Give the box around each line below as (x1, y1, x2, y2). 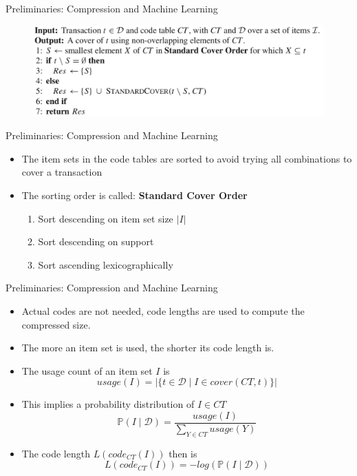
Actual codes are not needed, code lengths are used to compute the (21, 304, 305, 318)
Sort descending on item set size (38, 211, 173, 225)
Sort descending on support (38, 234, 154, 249)
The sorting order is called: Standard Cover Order (21, 188, 248, 203)
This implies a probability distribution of (21, 397, 195, 411)
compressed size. (21, 317, 91, 331)
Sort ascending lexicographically (38, 257, 173, 271)
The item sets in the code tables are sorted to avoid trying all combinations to (21, 151, 352, 165)
